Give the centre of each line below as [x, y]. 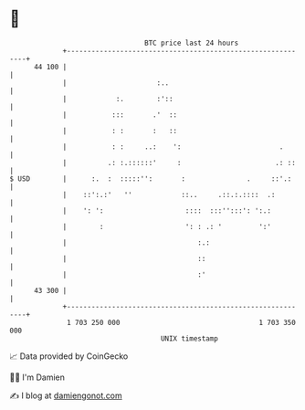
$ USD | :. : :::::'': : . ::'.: [151, 179]
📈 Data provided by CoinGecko [69, 356]
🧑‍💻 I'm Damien [37, 377]
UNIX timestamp [189, 338]
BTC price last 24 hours [192, 43]
